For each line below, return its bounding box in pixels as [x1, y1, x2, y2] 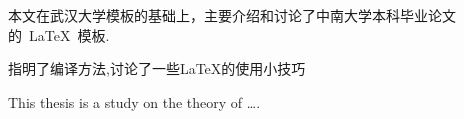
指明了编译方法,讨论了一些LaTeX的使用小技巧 [8, 58, 306, 79]
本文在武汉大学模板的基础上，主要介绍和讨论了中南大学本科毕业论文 [8, 5, 456, 25]
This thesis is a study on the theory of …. [8, 91, 261, 112]
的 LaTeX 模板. [8, 24, 110, 45]
